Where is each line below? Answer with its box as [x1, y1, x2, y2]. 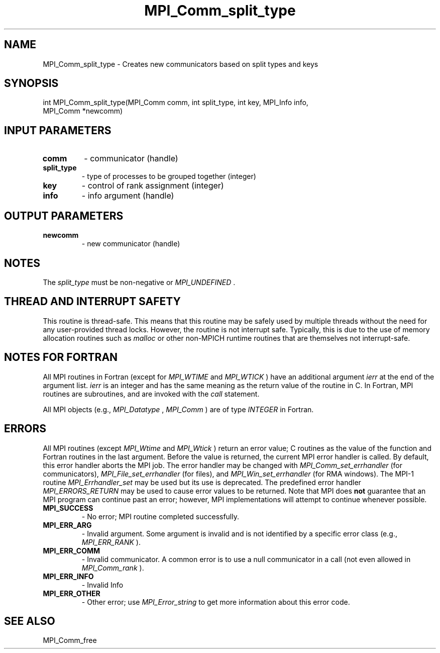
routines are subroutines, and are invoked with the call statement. [43, 389, 260, 398]
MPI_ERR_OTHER [43, 589, 100, 598]
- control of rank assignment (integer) [81, 180, 224, 191]
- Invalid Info [81, 580, 124, 589]
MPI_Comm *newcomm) [43, 107, 123, 116]
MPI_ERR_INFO [43, 572, 94, 581]
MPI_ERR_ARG [43, 520, 92, 529]
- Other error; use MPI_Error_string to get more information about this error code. [81, 597, 350, 606]
